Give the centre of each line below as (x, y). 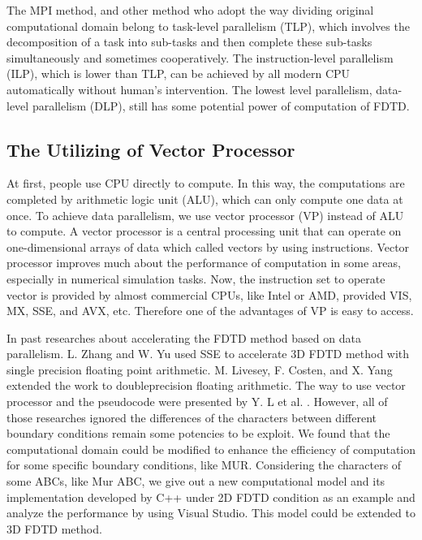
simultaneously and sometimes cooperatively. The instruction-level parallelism (200, 57)
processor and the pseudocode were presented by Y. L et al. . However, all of (197, 402)
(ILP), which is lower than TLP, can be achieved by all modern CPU (179, 73)
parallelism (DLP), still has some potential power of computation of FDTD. (221, 105)
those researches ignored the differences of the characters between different (192, 417)
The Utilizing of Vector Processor (151, 149)
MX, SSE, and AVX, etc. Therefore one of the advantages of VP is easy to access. (210, 311)
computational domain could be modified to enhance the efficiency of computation (211, 449)
